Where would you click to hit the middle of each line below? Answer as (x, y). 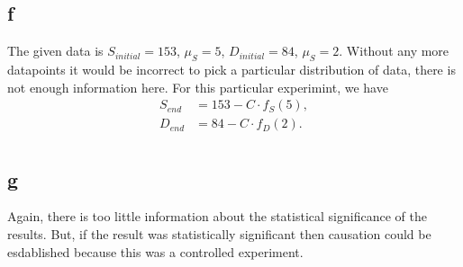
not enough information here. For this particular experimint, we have (198, 87)
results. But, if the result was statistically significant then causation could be (219, 234)
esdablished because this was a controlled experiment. (155, 251)
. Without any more (394, 51)
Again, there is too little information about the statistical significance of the (217, 216)
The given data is (55, 51)
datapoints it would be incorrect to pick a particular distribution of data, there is (231, 69)
